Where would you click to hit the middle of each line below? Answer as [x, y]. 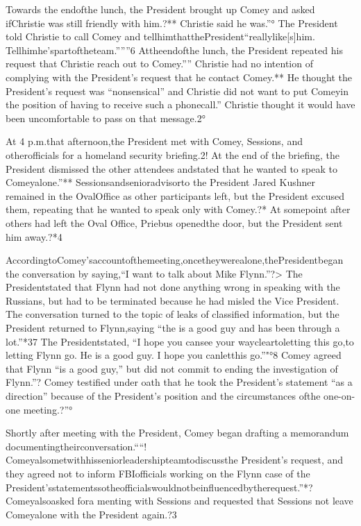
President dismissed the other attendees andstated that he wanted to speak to [171, 168]
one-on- [339, 396]
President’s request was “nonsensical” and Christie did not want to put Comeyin [177, 91]
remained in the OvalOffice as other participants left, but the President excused [175, 195]
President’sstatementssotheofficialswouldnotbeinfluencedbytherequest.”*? [159, 487]
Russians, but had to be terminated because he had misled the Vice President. [173, 300]
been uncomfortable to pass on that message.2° [106, 118]
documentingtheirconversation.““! [76, 446]
